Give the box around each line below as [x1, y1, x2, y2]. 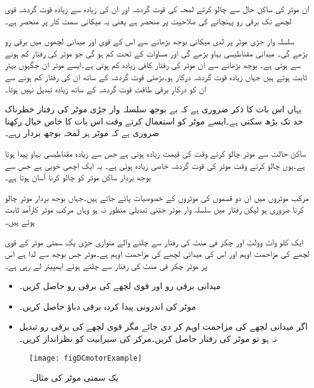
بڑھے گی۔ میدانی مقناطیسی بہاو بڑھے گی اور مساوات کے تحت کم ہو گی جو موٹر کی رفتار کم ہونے [5, 46, 308, 59]
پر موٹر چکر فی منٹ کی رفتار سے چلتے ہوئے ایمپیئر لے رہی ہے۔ [5, 259, 207, 271]
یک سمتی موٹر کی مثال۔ [29, 371, 119, 384]
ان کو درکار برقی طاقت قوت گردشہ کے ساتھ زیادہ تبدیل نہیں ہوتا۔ [5, 82, 207, 95]
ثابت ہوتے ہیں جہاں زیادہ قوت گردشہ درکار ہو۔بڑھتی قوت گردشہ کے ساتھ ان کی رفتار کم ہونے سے [5, 70, 307, 83]
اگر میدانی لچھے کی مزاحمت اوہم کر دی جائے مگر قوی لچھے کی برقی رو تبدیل [19, 320, 308, 333]
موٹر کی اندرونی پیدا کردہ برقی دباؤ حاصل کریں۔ [19, 299, 196, 312]
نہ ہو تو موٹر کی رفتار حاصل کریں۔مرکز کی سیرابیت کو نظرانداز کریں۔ [19, 332, 278, 345]
